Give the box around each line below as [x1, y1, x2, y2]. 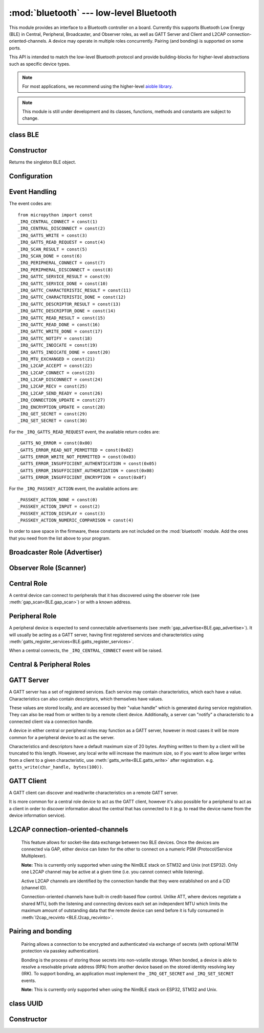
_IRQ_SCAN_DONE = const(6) [18, 253, 83, 259]
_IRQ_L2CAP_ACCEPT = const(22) [18, 363, 93, 369]
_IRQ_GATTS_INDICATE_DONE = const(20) [18, 349, 111, 355]
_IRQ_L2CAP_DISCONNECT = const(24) [18, 377, 103, 383]
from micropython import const [18, 212, 93, 218]
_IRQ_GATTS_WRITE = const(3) [18, 232, 88, 238]
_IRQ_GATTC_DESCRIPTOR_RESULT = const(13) [18, 301, 121, 307]
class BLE [9, 130, 39, 139]
